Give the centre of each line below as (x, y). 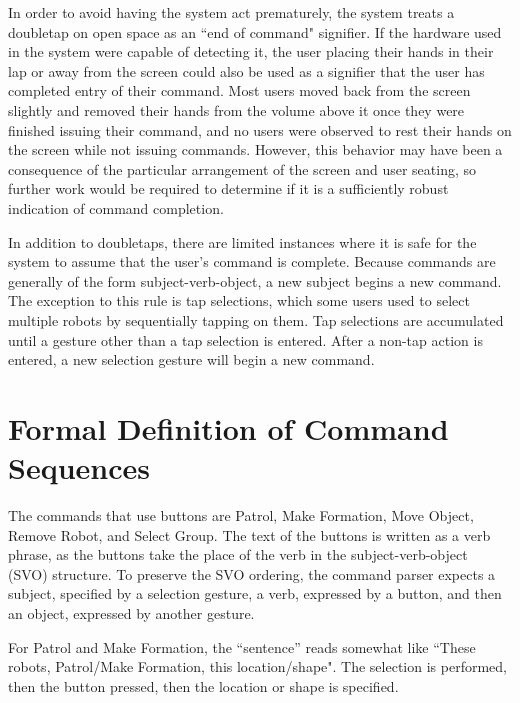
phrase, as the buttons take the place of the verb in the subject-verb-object (238, 554)
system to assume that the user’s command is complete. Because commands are (252, 261)
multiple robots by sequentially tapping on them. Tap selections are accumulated (256, 319)
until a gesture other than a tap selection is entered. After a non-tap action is (245, 339)
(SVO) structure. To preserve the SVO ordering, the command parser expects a (252, 573)
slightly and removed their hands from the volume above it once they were (236, 109)
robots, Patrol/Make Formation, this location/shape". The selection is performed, (257, 666)
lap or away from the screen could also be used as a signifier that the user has (246, 70)
